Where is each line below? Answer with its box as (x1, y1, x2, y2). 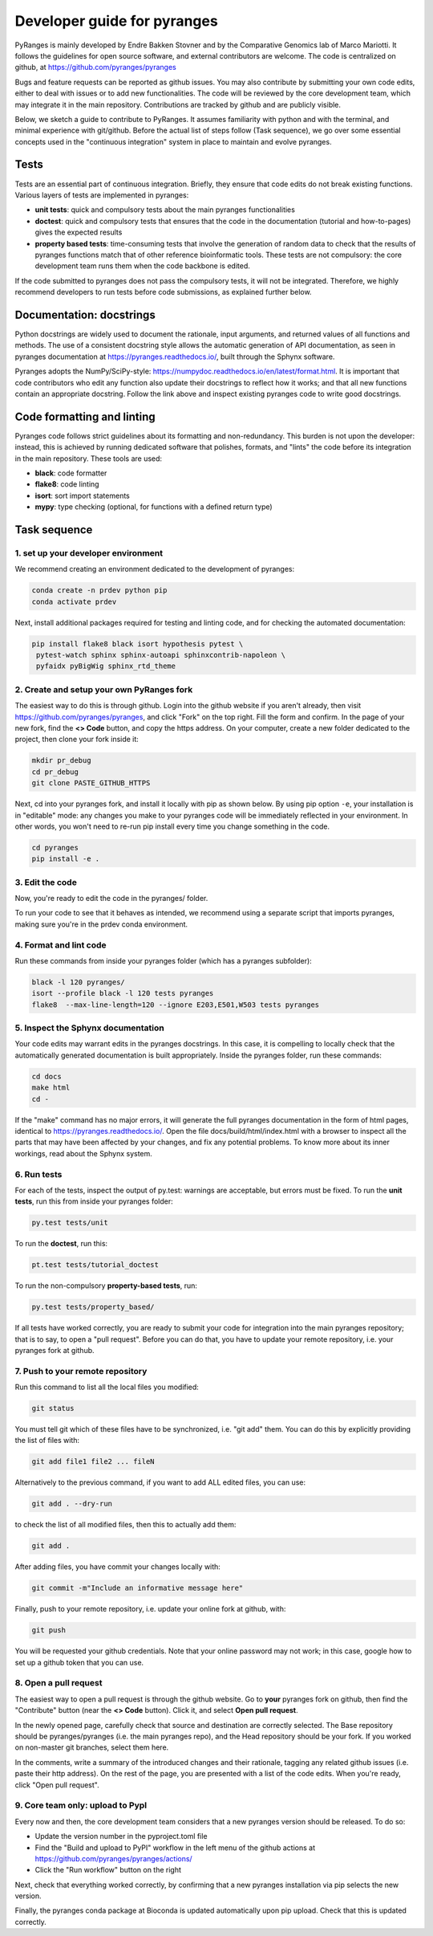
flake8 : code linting (34, 479, 99, 489)
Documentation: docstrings (14, 308, 156, 321)
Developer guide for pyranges (14, 12, 218, 30)
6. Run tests (14, 1168, 63, 1180)
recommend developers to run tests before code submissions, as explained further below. (14, 287, 312, 297)
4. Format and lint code (14, 939, 107, 951)
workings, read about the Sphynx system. (14, 1148, 152, 1158)
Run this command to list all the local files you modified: (14, 1382, 200, 1392)
